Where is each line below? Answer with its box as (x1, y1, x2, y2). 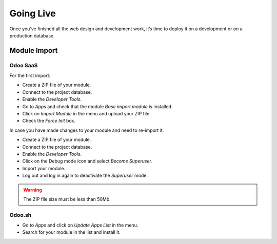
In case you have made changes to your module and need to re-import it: (9, 127, 164, 133)
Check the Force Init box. (22, 118, 75, 124)
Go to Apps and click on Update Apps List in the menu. (22, 222, 138, 228)
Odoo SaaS (9, 62, 38, 69)
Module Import (9, 46, 58, 55)
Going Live (9, 8, 56, 19)
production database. (9, 32, 55, 38)
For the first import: (9, 72, 51, 79)
